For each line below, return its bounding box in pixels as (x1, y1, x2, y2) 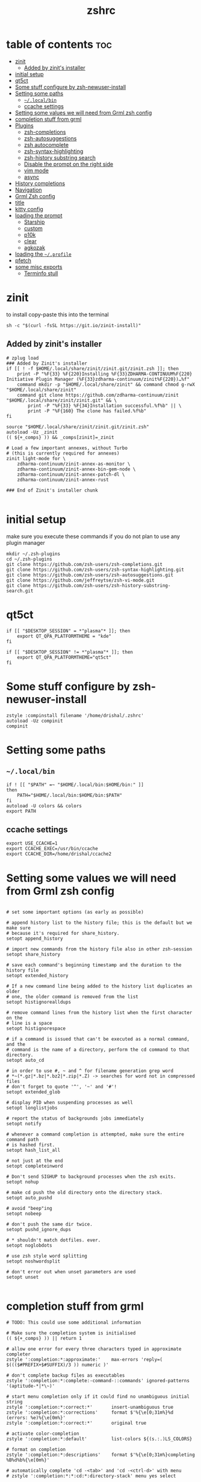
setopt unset (6, 1274, 39, 1281)
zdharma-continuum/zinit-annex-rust (17, 476, 110, 483)
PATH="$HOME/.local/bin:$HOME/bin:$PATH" (17, 792, 122, 798)
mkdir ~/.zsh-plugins (6, 551, 61, 557)
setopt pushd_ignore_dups (6, 1227, 71, 1233)
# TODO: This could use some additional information (6, 1319, 141, 1326)
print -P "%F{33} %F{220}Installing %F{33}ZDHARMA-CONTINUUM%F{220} (17, 371, 193, 377)
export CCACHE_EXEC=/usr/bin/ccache (6, 846, 98, 852)
